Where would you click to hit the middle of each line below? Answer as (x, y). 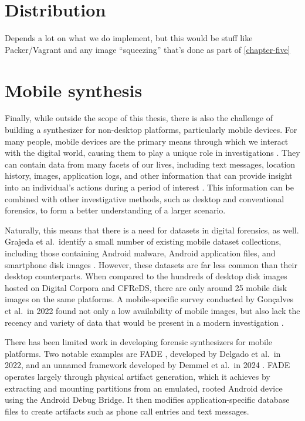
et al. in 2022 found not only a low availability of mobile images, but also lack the (152, 310)
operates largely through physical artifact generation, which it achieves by (138, 376)
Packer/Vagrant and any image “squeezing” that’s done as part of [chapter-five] (148, 49)
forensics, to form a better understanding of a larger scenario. (115, 210)
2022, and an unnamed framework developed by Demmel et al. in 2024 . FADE (148, 365)
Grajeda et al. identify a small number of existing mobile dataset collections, (143, 241)
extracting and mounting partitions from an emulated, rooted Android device (144, 388)
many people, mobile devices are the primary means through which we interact (147, 141)
